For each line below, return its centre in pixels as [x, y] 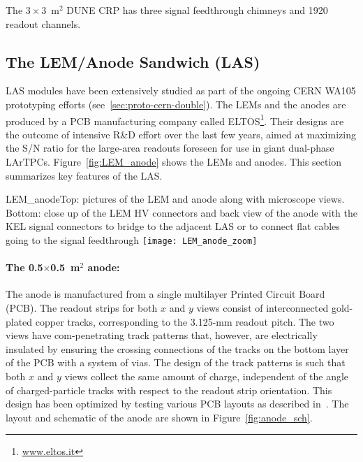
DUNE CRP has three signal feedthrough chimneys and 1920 [197, 10]
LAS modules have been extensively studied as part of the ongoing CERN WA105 [181, 91]
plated [19, 321]
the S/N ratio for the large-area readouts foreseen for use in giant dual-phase [170, 148]
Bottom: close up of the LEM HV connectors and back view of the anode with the [181, 212]
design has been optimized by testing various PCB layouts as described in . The [177, 404]
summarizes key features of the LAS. [84, 175]
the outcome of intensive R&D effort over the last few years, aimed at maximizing [181, 134]
